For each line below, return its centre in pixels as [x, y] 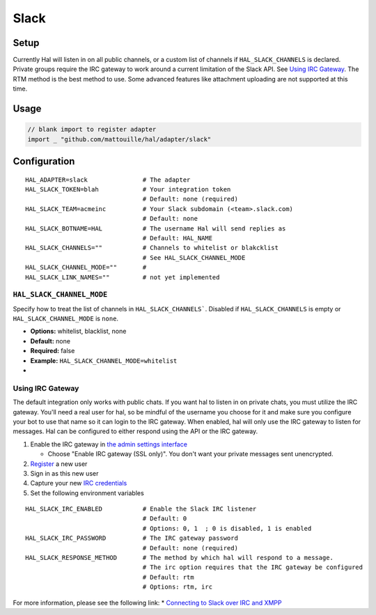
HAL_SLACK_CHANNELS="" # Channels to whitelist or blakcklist [152, 248]
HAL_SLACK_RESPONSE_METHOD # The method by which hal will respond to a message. [180, 558]
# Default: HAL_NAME [177, 238]
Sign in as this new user [64, 473]
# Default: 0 [165, 519]
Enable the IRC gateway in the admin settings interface [109, 444]
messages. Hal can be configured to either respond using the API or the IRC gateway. [135, 431]
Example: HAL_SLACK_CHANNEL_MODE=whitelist [104, 360]
